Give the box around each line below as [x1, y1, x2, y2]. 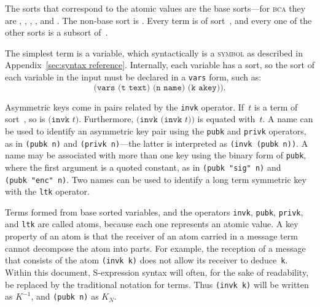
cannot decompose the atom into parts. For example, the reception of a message [5, 241, 306, 254]
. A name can [262, 112, 313, 125]
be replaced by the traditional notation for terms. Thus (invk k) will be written [5, 278, 309, 290]
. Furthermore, [79, 112, 134, 125]
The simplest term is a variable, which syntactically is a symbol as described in [5, 46, 303, 59]
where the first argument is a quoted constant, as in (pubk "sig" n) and [5, 160, 281, 173]
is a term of [254, 100, 298, 113]
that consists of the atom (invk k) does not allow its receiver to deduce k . [5, 254, 288, 266]
